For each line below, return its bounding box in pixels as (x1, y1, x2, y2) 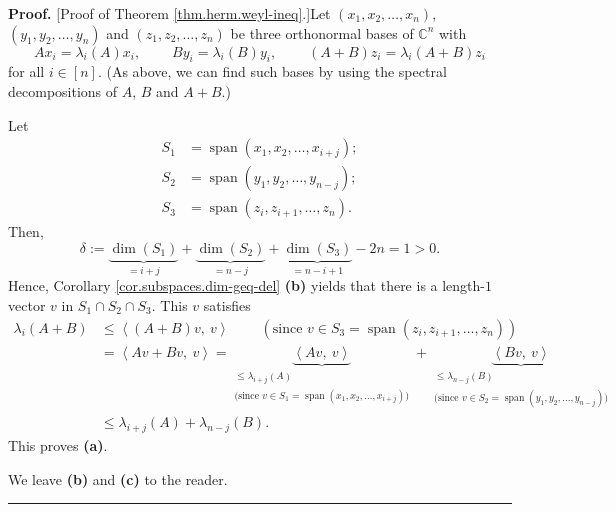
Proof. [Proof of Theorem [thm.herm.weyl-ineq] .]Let (8, 3, 331, 23)
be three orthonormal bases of (230, 22, 414, 43)
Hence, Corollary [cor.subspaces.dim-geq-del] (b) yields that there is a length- (8, 275, 486, 296)
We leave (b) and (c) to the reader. (8, 468, 228, 489)
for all (8, 61, 45, 82)
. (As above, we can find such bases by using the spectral (97, 61, 447, 82)
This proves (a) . (8, 435, 108, 456)
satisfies (203, 294, 251, 315)
